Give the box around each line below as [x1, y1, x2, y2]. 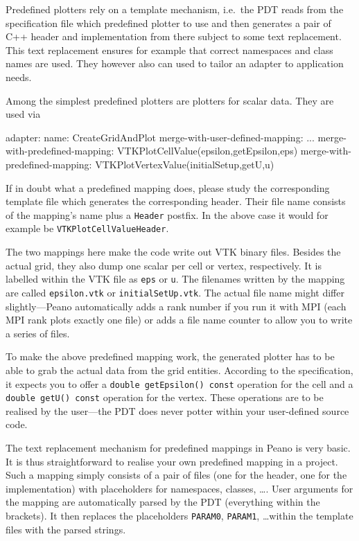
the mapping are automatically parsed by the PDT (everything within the [6, 495, 320, 509]
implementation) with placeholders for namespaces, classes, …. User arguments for [6, 481, 353, 495]
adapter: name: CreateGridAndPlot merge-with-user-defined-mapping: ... [6, 130, 315, 144]
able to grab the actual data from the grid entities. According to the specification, [6, 362, 353, 377]
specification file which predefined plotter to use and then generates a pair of [6, 15, 331, 30]
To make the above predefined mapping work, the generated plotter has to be [6, 349, 335, 364]
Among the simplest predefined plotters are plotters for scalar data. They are [6, 93, 334, 107]
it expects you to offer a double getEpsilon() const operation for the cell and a [6, 376, 353, 391]
